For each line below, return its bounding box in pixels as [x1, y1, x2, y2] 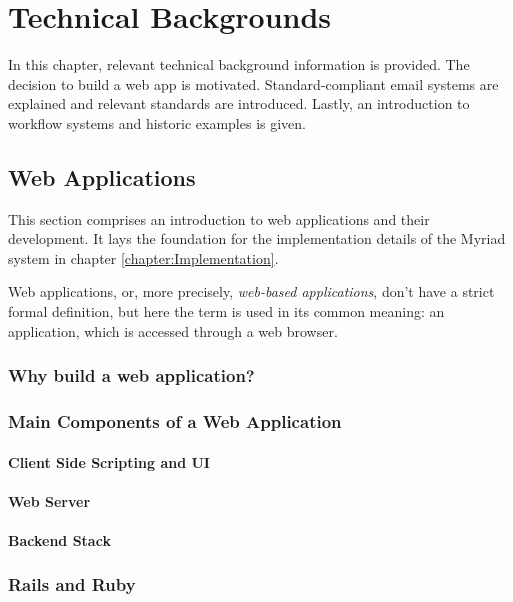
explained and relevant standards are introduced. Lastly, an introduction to [8, 93, 470, 114]
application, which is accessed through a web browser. [8, 320, 338, 341]
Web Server [8, 490, 91, 511]
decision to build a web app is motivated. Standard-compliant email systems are [8, 73, 499, 94]
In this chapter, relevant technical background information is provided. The [8, 54, 470, 75]
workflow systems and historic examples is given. [8, 112, 307, 133]
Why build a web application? [8, 363, 255, 388]
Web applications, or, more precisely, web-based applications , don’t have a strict [8, 281, 495, 302]
